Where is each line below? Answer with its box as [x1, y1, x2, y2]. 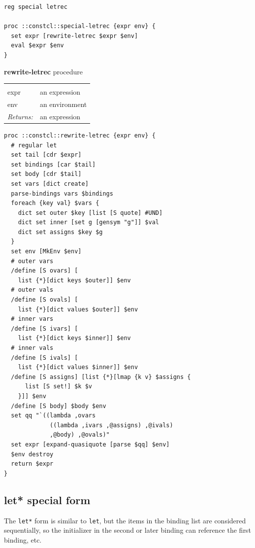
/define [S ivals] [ [11, 354, 78, 361]
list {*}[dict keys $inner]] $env [18, 335, 131, 342]
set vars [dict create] [11, 180, 89, 187]
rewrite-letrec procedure [4, 66, 83, 76]
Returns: [7, 111, 33, 121]
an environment [39, 99, 87, 109]
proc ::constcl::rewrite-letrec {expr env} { [4, 132, 156, 139]
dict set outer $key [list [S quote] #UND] [18, 209, 163, 216]
